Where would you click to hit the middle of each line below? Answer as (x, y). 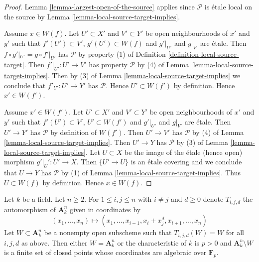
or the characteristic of (152, 242)
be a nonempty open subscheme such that (108, 232)
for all (235, 232)
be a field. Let (44, 199)
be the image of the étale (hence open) (184, 152)
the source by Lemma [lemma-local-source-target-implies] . (92, 16)
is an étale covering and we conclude (186, 162)
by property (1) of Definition (122, 54)
